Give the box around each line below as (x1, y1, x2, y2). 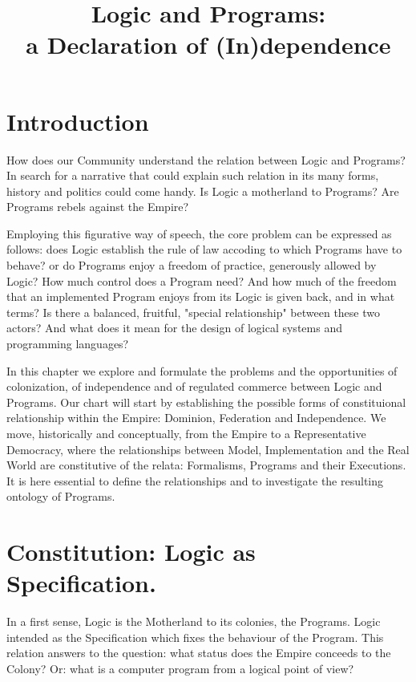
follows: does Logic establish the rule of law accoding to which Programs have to (6, 241, 402, 258)
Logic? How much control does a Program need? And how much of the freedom (6, 272, 397, 289)
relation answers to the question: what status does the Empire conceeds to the (6, 644, 391, 661)
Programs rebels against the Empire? (6, 198, 189, 215)
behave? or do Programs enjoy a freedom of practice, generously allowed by (6, 257, 377, 274)
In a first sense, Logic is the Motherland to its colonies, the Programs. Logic (6, 613, 381, 630)
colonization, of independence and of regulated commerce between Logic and (6, 378, 382, 395)
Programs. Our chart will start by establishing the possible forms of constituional (6, 393, 406, 410)
